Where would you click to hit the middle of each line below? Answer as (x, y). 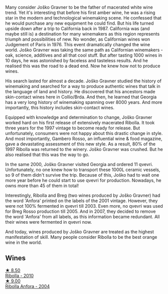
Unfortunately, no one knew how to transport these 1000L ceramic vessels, (83, 170)
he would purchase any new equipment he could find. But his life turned (79, 23)
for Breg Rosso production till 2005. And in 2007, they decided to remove (80, 211)
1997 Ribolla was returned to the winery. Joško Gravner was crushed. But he (84, 149)
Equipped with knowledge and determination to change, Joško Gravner (79, 117)
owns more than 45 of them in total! (42, 186)
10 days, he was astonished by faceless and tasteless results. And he (76, 60)
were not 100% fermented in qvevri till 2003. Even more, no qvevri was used (84, 206)
